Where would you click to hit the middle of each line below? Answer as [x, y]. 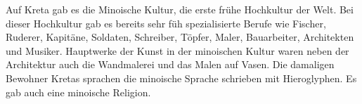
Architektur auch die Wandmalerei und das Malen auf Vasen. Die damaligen [170, 64]
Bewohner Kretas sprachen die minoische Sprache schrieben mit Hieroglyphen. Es [181, 78]
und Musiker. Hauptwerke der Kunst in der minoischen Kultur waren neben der [177, 50]
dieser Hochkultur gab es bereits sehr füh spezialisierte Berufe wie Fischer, [166, 23]
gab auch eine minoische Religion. [78, 92]
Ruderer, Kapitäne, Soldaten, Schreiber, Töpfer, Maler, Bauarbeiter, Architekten [180, 37]
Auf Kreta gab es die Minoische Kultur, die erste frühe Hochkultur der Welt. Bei [180, 9]
